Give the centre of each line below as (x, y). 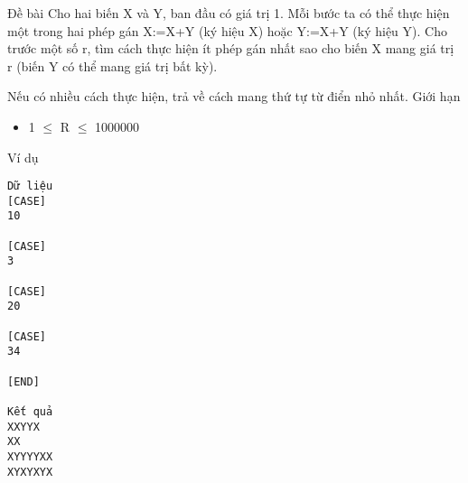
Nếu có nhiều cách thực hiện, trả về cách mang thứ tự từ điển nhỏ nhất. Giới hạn (234, 96)
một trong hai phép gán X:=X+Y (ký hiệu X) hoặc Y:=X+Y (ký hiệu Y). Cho (227, 30)
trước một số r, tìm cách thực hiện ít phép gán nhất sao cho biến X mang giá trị (231, 48)
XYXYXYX (30, 472)
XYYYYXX (30, 456)
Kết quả (30, 412)
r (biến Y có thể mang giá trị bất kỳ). (112, 65)
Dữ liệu (30, 186)
